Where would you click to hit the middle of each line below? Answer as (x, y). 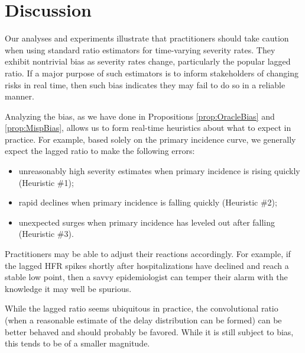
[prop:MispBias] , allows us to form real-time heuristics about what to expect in (148, 128)
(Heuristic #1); (46, 182)
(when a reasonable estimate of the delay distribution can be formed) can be (143, 320)
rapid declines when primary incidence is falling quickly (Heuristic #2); (148, 202)
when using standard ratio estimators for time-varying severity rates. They (140, 49)
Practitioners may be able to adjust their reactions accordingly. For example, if (148, 254)
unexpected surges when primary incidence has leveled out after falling (147, 222)
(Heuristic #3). (46, 234)
